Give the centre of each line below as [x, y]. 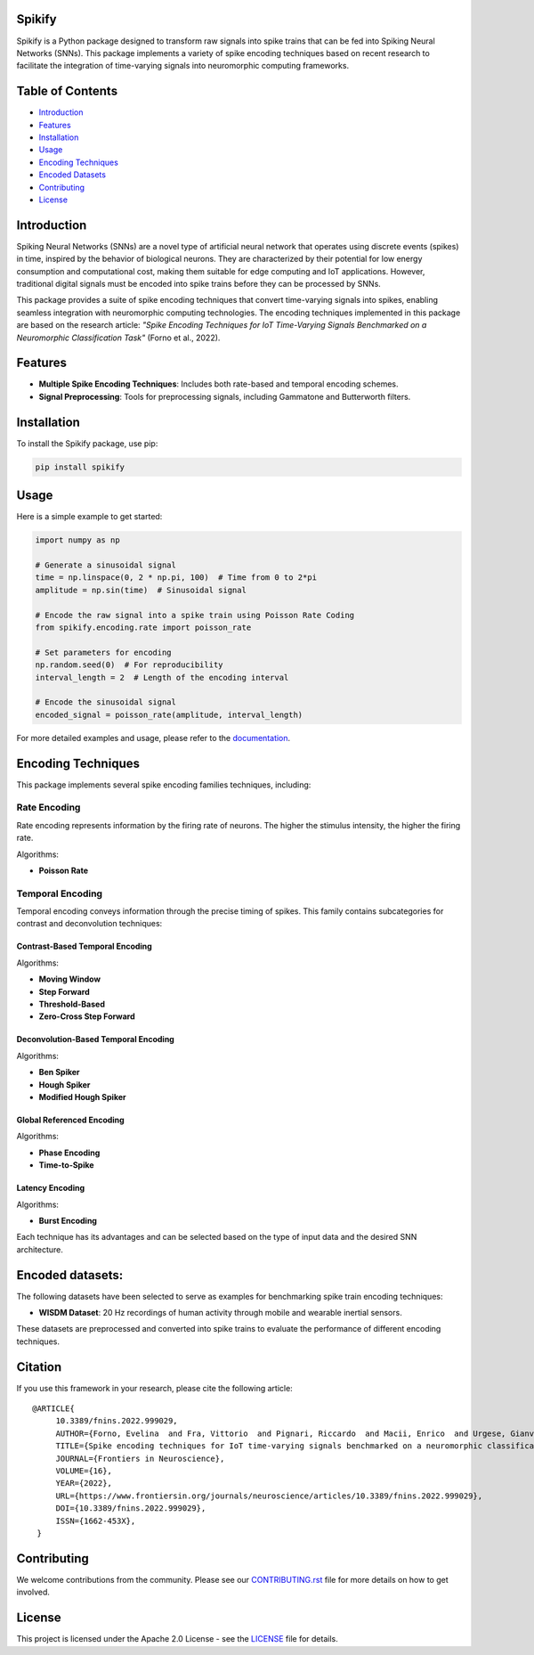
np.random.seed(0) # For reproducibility [129, 665]
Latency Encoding [51, 1188]
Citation [39, 1367]
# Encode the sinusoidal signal [106, 702]
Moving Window [70, 979]
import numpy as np [77, 540]
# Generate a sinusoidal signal [106, 565]
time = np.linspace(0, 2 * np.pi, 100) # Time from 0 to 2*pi [176, 578]
